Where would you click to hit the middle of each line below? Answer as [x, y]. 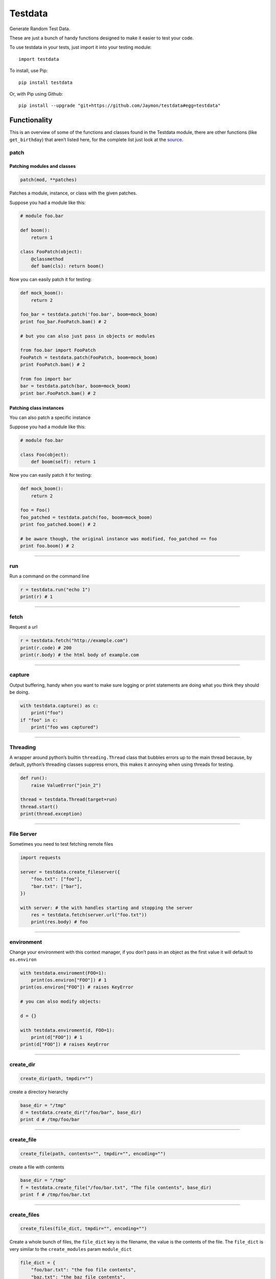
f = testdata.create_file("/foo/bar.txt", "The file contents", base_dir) [116, 1187]
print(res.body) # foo [59, 922]
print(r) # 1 [37, 597]
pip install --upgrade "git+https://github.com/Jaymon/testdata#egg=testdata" [120, 106]
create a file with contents [37, 1167]
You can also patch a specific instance [50, 417]
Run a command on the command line [49, 576]
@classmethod [47, 259]
